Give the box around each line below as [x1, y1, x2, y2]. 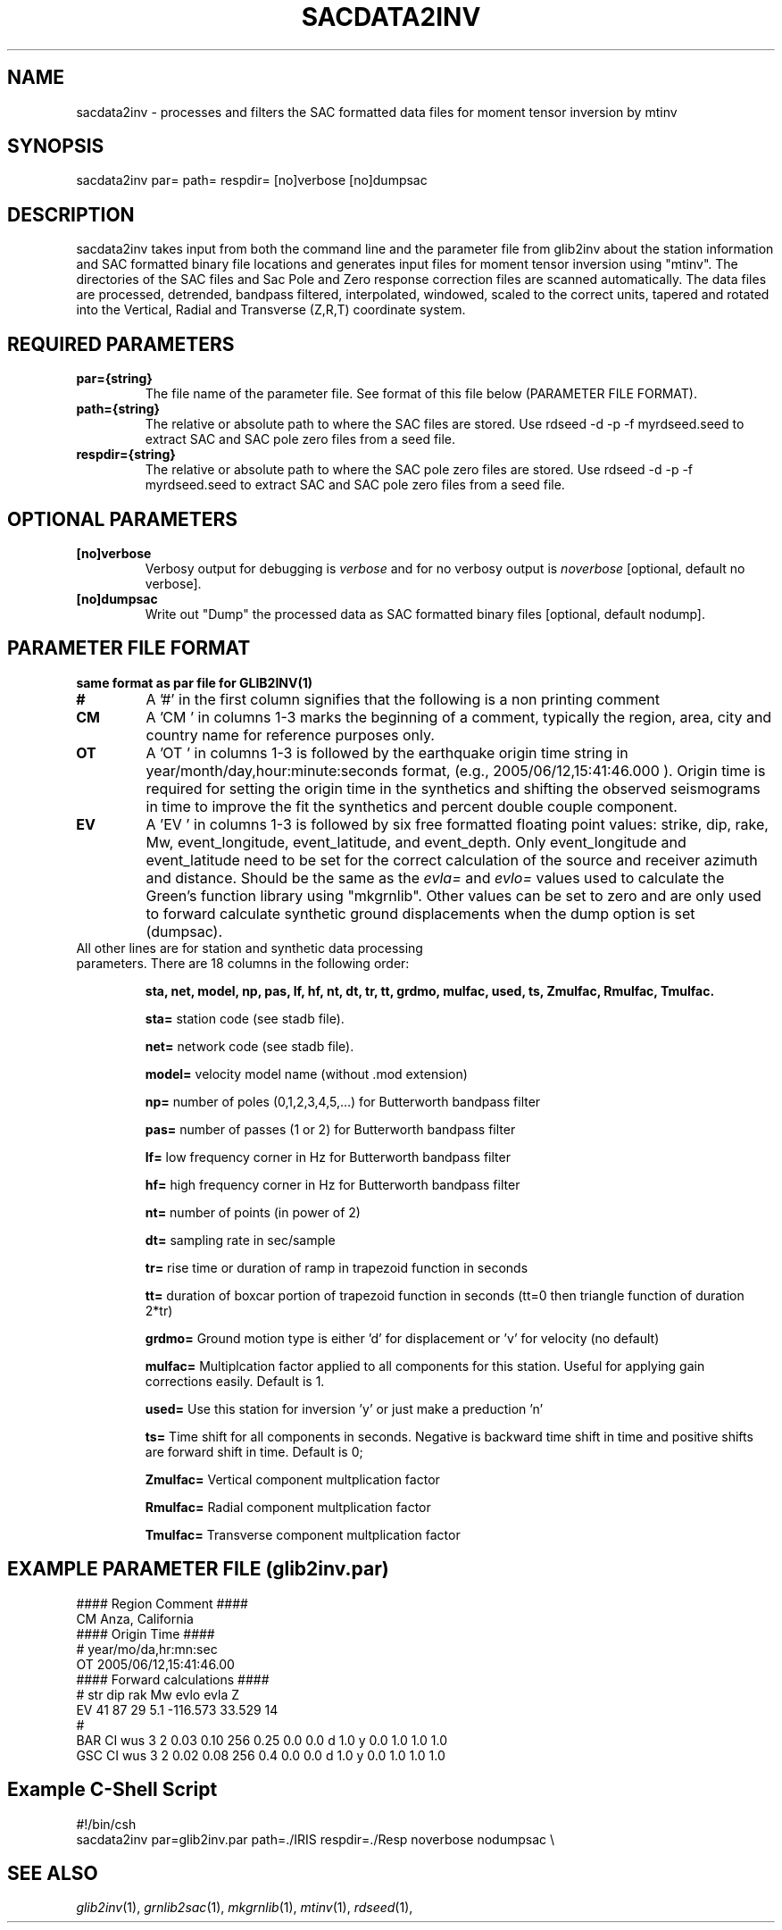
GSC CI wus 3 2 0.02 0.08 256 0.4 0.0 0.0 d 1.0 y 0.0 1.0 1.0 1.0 [76, 1747, 445, 1763]
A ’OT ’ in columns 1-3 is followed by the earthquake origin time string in [146, 743, 628, 762]
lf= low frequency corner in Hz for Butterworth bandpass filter [145, 1149, 511, 1165]
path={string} [76, 401, 161, 417]
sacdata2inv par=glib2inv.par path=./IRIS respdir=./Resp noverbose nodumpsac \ [76, 1831, 554, 1847]
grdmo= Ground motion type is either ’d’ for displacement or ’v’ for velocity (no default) [145, 1330, 660, 1346]
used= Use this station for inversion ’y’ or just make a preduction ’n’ [145, 1400, 544, 1416]
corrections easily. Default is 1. [145, 1373, 325, 1389]
